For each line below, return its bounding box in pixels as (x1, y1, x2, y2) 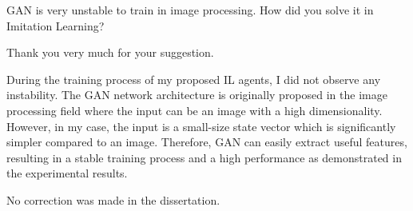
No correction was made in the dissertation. (6, 191, 220, 208)
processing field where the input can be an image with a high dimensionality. (6, 102, 383, 118)
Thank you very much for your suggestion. (6, 44, 214, 61)
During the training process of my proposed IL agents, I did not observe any (6, 70, 381, 87)
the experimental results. (6, 165, 128, 181)
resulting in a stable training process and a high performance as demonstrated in (6, 149, 402, 165)
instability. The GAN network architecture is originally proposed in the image (6, 86, 387, 103)
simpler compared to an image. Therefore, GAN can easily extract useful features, (6, 133, 407, 150)
